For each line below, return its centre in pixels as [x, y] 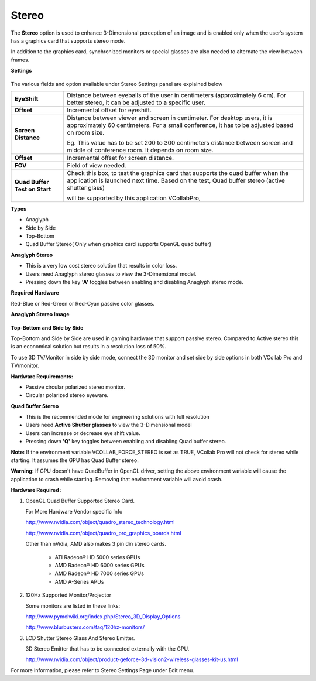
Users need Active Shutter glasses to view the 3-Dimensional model [109, 425]
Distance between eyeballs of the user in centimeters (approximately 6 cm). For [177, 95]
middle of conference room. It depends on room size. [140, 150]
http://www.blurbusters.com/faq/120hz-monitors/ [85, 627]
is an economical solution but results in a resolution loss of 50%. [89, 347]
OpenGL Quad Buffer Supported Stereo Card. [80, 501]
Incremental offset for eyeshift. [109, 110]
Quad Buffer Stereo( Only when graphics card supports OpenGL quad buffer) [118, 244]
